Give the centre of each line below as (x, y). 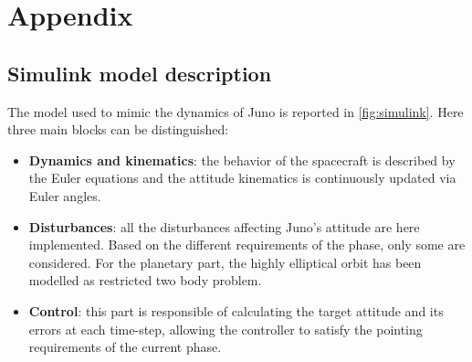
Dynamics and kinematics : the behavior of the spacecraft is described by (242, 160)
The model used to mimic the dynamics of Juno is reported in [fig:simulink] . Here (236, 111)
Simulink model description (140, 73)
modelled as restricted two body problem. (145, 280)
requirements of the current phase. (125, 347)
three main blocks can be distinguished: (118, 129)
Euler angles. (65, 195)
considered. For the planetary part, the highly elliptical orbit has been (225, 262)
